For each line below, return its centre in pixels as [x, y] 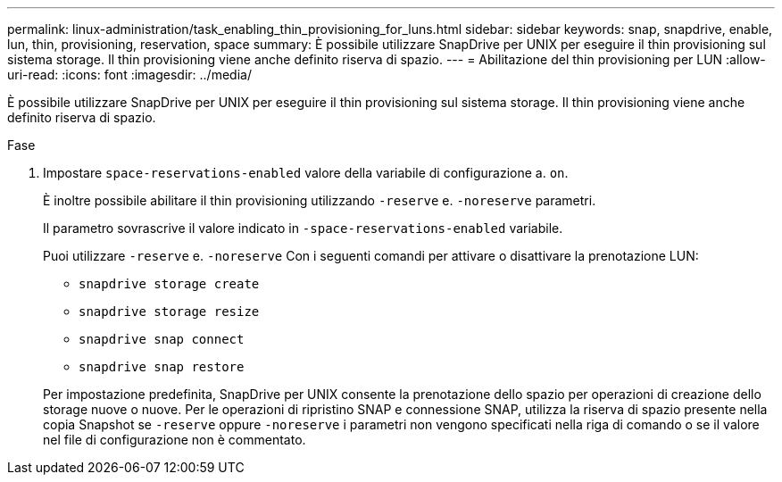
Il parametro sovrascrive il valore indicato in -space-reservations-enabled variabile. [303, 228]
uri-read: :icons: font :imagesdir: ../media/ [129, 75]
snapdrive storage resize [169, 312]
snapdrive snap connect [162, 339]
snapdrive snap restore [162, 367]
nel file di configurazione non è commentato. [175, 440]
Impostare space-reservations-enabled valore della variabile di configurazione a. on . [306, 173]
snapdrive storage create [169, 284]
